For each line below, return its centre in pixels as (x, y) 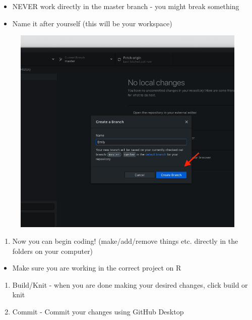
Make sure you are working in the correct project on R (97, 268)
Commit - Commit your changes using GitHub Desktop (98, 312)
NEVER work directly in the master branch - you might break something (126, 6)
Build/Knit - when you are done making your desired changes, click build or (130, 284)
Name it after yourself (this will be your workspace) (92, 23)
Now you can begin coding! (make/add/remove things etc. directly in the (125, 241)
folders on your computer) (53, 251)
